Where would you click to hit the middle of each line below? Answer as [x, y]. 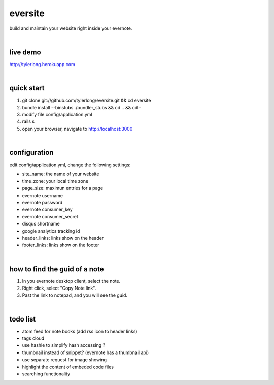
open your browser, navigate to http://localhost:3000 [77, 129]
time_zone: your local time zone [55, 181]
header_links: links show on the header [63, 238]
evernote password [42, 202]
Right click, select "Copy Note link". [59, 288]
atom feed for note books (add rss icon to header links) [80, 331]
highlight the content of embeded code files [68, 367]
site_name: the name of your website [61, 174]
